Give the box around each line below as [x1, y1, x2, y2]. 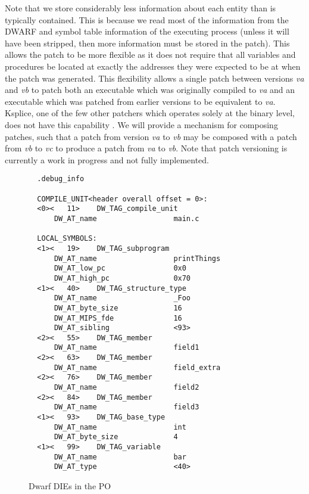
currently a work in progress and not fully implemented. [5, 153, 209, 166]
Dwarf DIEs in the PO [29, 480, 111, 492]
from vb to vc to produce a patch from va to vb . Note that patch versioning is [5, 142, 288, 154]
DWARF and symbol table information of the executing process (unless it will [5, 25, 289, 38]
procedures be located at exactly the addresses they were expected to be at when [5, 60, 301, 72]
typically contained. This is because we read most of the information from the [5, 13, 289, 26]
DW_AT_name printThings [54, 254, 221, 263]
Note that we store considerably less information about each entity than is [5, 2, 276, 14]
